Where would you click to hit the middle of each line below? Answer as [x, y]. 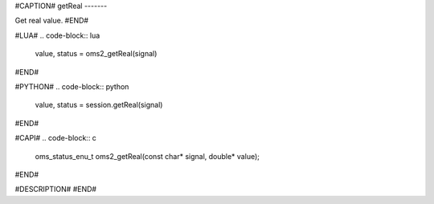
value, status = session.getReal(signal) [99, 105]
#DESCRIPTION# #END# [55, 190]
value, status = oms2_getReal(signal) [96, 54]
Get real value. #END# [51, 21]
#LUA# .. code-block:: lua [57, 35]
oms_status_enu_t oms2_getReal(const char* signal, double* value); [147, 156]
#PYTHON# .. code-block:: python [72, 86]
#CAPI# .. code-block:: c [55, 138]
